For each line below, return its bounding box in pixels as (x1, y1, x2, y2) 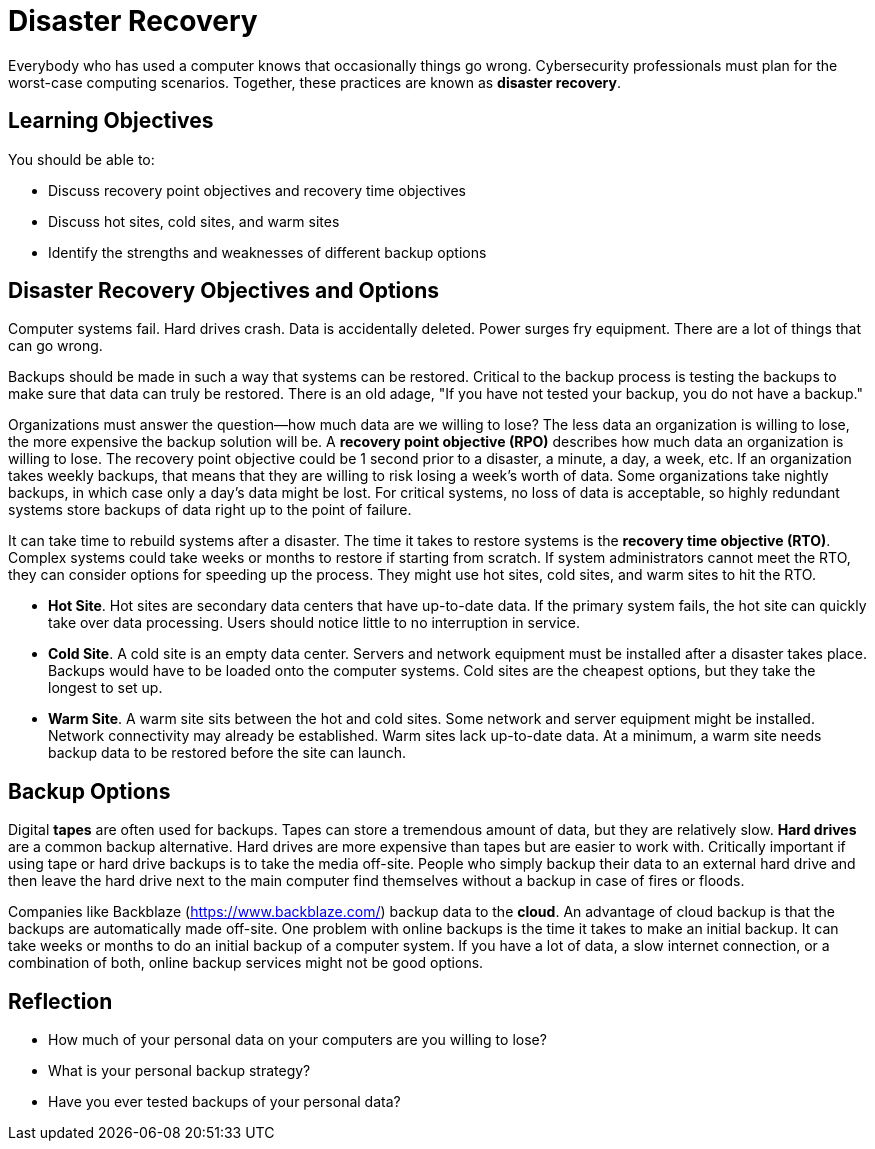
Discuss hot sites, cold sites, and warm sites (48, 212, 340, 230)
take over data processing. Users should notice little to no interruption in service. (48, 614, 581, 632)
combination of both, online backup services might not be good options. (8, 954, 484, 972)
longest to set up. (48, 679, 163, 697)
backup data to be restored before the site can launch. (48, 744, 407, 762)
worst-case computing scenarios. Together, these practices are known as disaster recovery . (8, 73, 622, 91)
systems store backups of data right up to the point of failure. (8, 501, 412, 519)
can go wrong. (8, 337, 103, 355)
